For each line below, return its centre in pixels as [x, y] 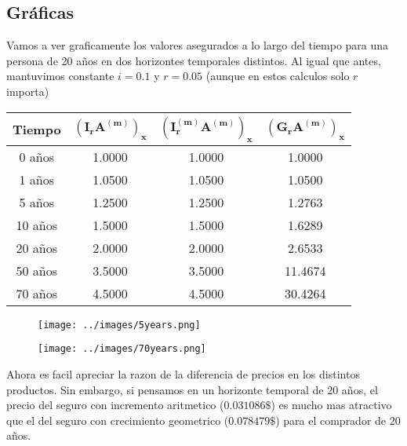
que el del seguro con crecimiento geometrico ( [118, 420]
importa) [28, 91]
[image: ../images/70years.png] [122, 349]
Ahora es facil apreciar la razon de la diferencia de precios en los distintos [183, 374]
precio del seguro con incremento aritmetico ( [115, 405]
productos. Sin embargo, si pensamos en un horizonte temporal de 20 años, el [192, 389]
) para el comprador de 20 [338, 420]
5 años [37, 202]
